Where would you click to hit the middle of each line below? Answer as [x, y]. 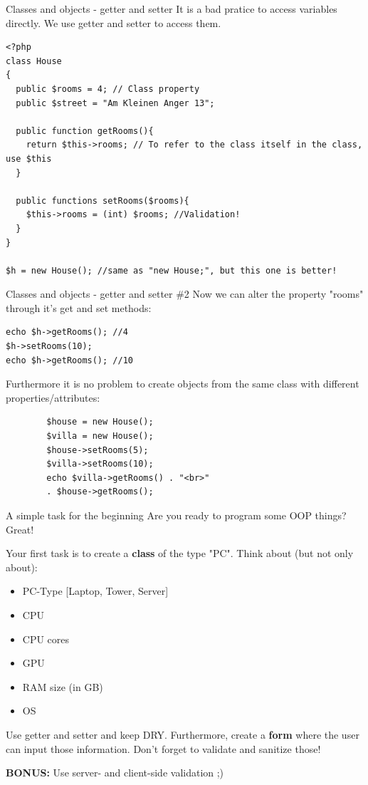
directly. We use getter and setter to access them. [114, 22]
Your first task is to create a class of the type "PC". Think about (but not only [180, 553]
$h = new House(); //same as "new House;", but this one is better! [172, 270]
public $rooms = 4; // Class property [108, 89]
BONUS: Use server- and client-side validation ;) [115, 773]
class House [34, 61]
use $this [29, 158]
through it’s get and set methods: [79, 307]
